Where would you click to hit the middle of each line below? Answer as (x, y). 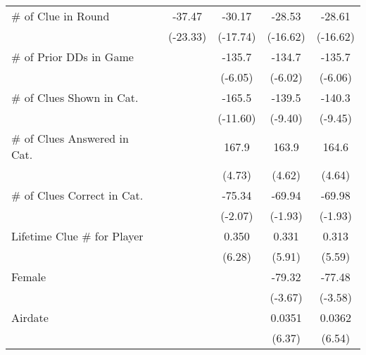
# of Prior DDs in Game (72, 57)
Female (29, 277)
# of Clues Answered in (70, 138)
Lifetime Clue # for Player (77, 236)
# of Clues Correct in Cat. (77, 195)
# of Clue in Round (61, 16)
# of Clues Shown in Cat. (75, 97)
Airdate (30, 317)
